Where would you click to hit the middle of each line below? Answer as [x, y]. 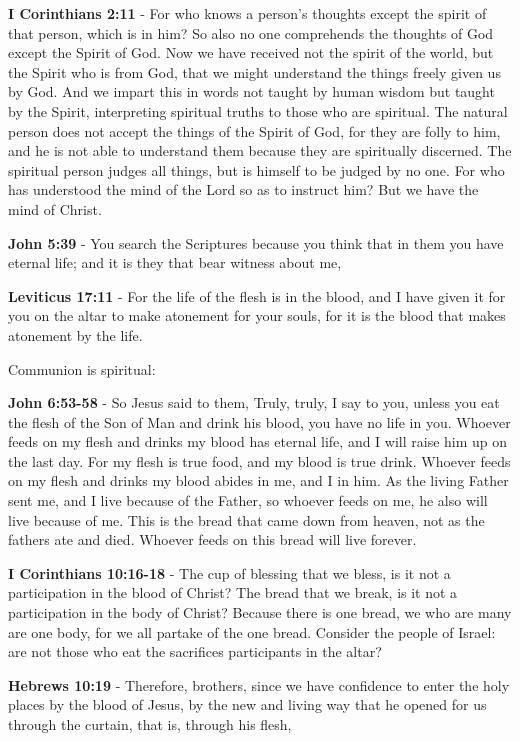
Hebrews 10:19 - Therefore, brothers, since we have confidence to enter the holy [259, 684]
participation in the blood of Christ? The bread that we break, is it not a [233, 592]
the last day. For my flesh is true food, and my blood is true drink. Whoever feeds [259, 460]
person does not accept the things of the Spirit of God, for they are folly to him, [254, 130]
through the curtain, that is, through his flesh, [150, 724]
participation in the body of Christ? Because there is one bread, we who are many [260, 612]
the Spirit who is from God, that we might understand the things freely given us [254, 71]
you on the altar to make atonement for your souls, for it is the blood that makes [257, 315]
